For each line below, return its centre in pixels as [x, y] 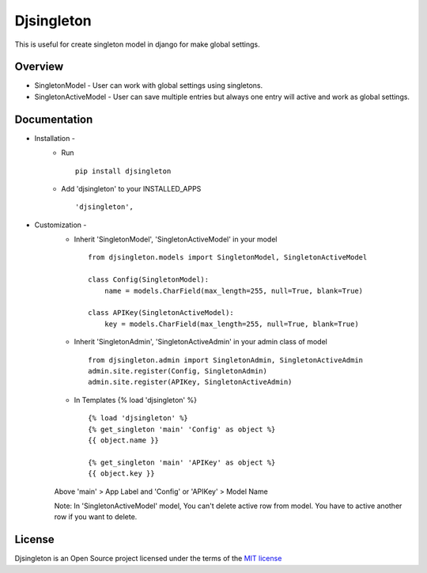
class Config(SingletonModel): [149, 280]
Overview [39, 67]
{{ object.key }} [121, 474]
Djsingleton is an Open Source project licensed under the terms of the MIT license [148, 559]
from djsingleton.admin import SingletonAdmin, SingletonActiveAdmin [226, 360]
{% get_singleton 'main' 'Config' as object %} [182, 429]
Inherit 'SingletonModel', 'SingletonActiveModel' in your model [176, 239]
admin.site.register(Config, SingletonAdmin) [178, 371]
